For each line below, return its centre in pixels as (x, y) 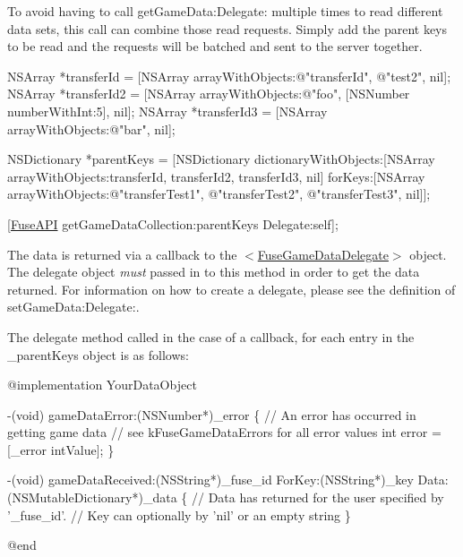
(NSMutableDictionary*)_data (92, 497)
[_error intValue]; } (61, 449)
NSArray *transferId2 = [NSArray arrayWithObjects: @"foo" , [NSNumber (209, 94)
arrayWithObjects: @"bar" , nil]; (91, 129)
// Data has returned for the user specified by (318, 497)
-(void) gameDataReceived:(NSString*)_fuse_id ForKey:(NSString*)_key (210, 480)
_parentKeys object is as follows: (98, 354)
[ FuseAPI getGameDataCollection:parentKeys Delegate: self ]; (173, 223)
